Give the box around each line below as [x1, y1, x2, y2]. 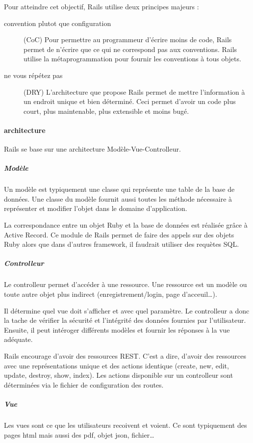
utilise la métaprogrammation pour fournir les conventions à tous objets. [24, 53, 241, 64]
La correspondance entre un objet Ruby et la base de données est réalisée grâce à [4, 220, 248, 230]
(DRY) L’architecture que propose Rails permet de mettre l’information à [24, 86, 245, 97]
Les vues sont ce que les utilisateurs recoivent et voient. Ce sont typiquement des [4, 419, 247, 430]
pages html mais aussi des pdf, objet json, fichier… [4, 429, 154, 440]
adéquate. [4, 334, 33, 344]
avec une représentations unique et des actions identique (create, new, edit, [4, 360, 229, 370]
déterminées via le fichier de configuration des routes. [4, 379, 164, 390]
